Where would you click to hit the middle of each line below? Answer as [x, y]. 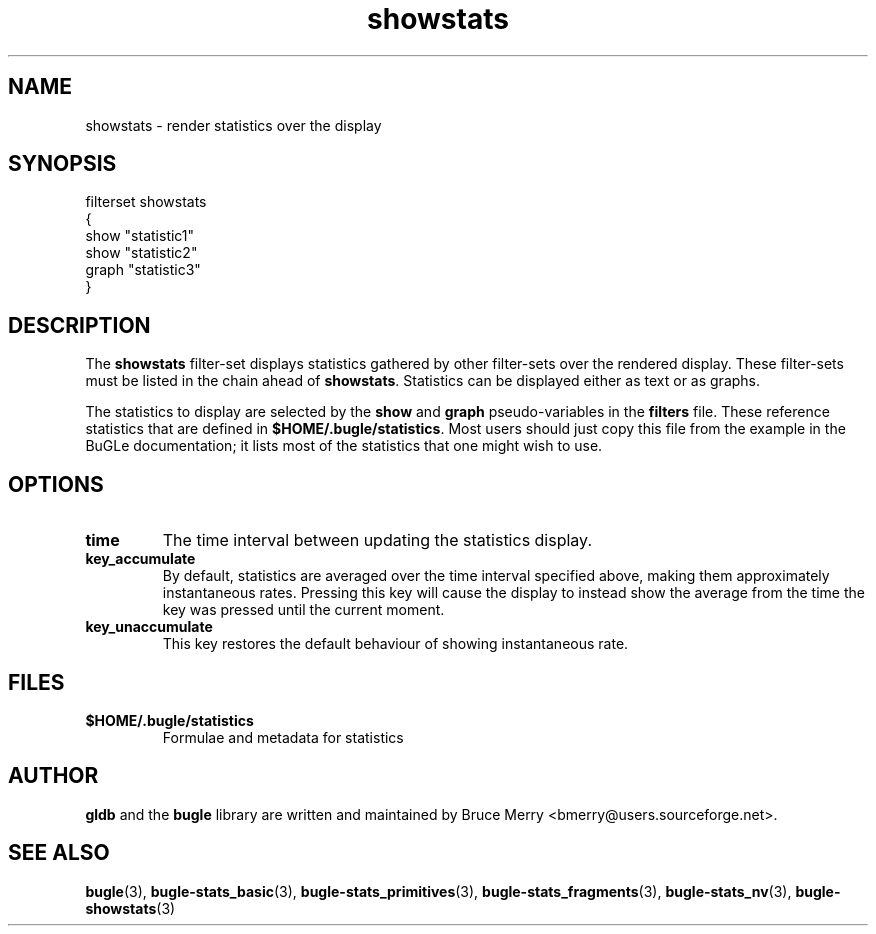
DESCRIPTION [79, 325]
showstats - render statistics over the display [233, 125]
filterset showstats [146, 202]
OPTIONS [56, 484]
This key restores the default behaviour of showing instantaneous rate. [395, 644]
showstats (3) [130, 908]
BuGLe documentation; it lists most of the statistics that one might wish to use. [344, 446]
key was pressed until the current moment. [303, 610]
